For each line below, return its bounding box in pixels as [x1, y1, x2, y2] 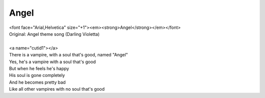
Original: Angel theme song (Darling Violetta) [9, 31, 100, 37]
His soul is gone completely [9, 73, 65, 78]
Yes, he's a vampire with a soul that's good [9, 59, 96, 65]
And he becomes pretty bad [9, 79, 66, 85]
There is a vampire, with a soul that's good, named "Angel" [9, 52, 128, 58]
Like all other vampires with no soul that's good [9, 86, 105, 92]
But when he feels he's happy [9, 65, 69, 71]
